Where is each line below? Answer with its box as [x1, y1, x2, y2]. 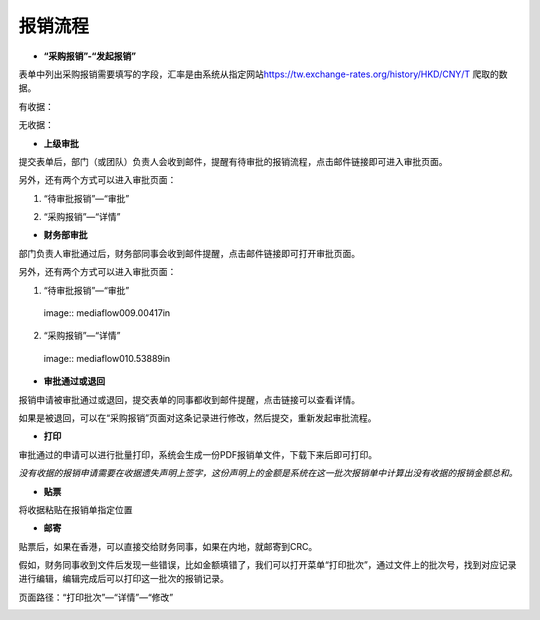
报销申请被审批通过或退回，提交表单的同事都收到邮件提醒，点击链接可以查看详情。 [18, 393, 360, 405]
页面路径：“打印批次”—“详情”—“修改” [18, 591, 174, 603]
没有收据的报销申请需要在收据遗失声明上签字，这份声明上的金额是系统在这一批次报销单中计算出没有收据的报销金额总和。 [18, 467, 518, 479]
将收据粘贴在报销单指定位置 [18, 503, 133, 515]
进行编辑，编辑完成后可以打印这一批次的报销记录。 [18, 573, 229, 585]
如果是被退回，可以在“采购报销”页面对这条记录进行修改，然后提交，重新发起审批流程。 [18, 411, 377, 424]
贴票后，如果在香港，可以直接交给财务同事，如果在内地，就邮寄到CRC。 [18, 540, 318, 552]
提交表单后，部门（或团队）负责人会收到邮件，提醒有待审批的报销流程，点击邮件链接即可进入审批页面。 [18, 155, 448, 167]
